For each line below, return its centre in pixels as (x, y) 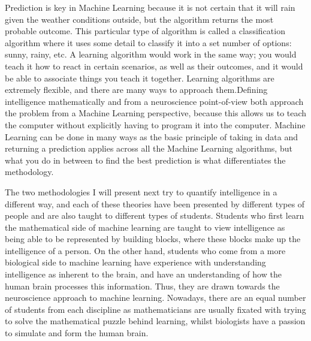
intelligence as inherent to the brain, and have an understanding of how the (143, 274)
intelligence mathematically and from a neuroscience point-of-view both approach (154, 101)
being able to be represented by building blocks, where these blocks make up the (153, 239)
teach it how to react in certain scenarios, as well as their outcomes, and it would (154, 66)
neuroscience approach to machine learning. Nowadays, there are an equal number (155, 298)
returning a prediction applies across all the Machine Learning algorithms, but (149, 148)
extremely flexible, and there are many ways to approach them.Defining (136, 90)
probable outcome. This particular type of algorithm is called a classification (145, 31)
